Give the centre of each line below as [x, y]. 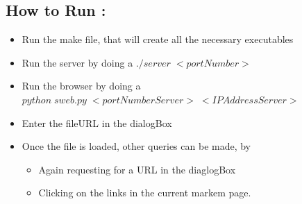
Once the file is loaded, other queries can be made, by [136, 146]
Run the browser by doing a [81, 86]
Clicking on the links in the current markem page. [145, 193]
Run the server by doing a [77, 62]
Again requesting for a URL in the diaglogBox [137, 169]
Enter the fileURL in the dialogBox [97, 122]
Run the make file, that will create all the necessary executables [158, 39]
